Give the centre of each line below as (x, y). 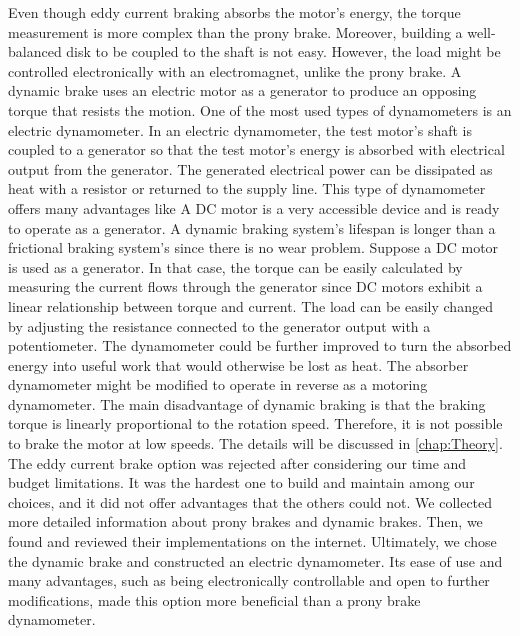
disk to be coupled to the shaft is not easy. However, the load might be (283, 51)
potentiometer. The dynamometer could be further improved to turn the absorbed (260, 345)
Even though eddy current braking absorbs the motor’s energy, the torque (234, 12)
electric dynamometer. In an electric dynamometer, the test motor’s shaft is (240, 129)
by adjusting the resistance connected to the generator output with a (219, 325)
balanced (35, 51)
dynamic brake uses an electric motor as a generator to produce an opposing (242, 90)
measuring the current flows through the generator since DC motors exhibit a (245, 286)
